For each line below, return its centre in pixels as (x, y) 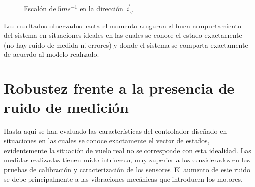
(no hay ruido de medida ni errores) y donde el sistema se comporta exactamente (126, 44)
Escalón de (40, 9)
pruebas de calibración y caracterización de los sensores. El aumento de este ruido (127, 169)
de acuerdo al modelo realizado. (52, 54)
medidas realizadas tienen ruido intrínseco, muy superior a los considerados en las (127, 160)
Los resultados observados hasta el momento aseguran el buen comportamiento (123, 25)
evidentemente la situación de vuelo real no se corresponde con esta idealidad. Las (127, 150)
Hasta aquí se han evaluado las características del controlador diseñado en (115, 131)
